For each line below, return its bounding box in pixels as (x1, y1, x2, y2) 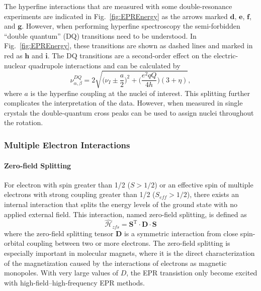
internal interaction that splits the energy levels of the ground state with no (4, 199, 238, 209)
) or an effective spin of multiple (154, 179, 253, 189)
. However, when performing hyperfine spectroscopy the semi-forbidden (22, 21, 240, 31)
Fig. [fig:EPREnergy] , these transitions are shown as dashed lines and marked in (4, 40, 253, 51)
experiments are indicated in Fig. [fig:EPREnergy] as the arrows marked (4, 11, 228, 21)
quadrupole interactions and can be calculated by (28, 60, 181, 70)
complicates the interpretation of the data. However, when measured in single (4, 98, 243, 108)
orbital (4, 238, 25, 248)
